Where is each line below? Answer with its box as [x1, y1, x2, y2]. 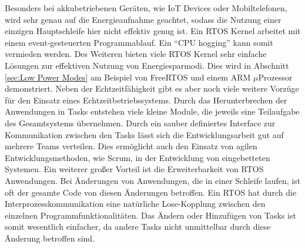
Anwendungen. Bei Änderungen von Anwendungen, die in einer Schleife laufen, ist [5, 174, 301, 186]
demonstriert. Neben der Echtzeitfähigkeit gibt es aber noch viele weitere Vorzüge [5, 82, 299, 95]
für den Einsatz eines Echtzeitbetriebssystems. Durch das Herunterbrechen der [5, 93, 287, 106]
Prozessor [258, 71, 293, 83]
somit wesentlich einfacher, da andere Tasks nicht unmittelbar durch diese [5, 220, 271, 233]
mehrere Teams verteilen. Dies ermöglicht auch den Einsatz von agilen [5, 140, 257, 152]
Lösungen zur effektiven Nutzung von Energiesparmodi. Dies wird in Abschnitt [5, 59, 289, 71]
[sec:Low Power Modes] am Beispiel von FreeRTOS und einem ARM [5, 71, 251, 83]
